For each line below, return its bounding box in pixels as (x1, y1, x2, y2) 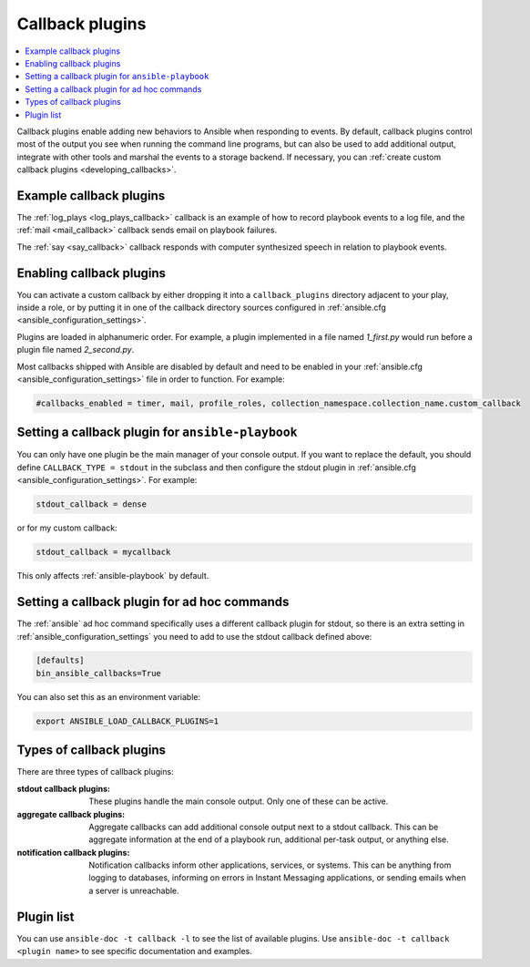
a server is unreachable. (88, 885, 179, 896)
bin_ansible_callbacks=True (36, 668, 161, 678)
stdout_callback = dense (36, 499, 148, 509)
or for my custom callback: (16, 522, 117, 533)
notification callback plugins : (16, 847, 130, 858)
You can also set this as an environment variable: (16, 691, 201, 702)
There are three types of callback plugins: (16, 766, 174, 777)
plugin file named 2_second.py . (16, 345, 135, 355)
